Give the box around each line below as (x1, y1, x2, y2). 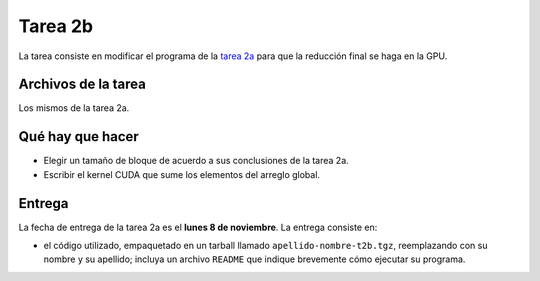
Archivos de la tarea (18, 76, 147, 93)
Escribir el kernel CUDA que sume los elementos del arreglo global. (43, 168, 320, 180)
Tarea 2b (18, 15, 94, 37)
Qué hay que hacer (18, 128, 139, 145)
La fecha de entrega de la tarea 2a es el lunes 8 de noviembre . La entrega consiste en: (18, 221, 378, 233)
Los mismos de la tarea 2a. (18, 102, 130, 114)
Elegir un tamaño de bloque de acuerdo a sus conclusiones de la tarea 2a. (43, 155, 349, 167)
